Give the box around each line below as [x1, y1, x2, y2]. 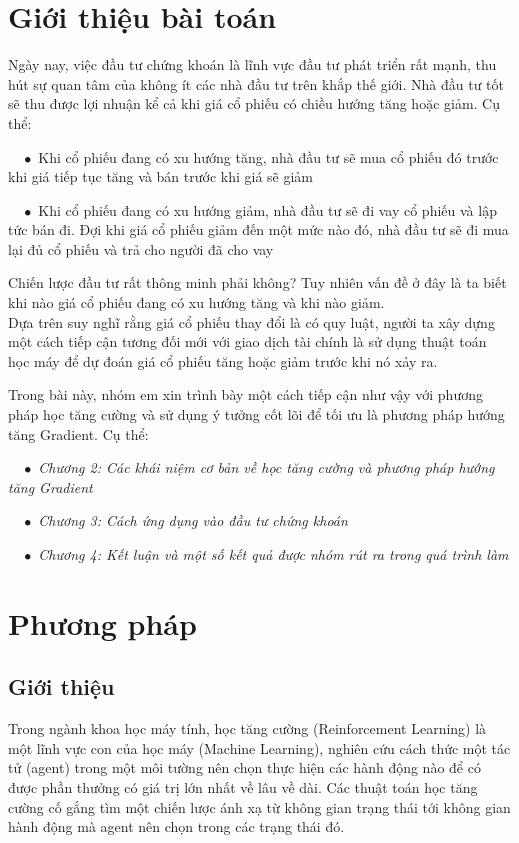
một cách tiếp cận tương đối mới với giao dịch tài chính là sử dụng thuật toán [8, 331, 487, 352]
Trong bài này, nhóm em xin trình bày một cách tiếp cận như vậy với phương [8, 384, 483, 405]
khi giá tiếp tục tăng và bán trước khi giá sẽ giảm [8, 166, 314, 187]
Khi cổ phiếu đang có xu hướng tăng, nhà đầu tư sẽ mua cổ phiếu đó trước [38, 146, 499, 167]
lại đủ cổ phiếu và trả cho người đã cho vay [8, 238, 274, 259]
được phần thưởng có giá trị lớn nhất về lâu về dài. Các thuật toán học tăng [8, 776, 478, 797]
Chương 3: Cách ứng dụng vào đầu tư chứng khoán [38, 510, 348, 531]
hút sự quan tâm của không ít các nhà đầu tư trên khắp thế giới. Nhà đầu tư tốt [8, 73, 504, 94]
